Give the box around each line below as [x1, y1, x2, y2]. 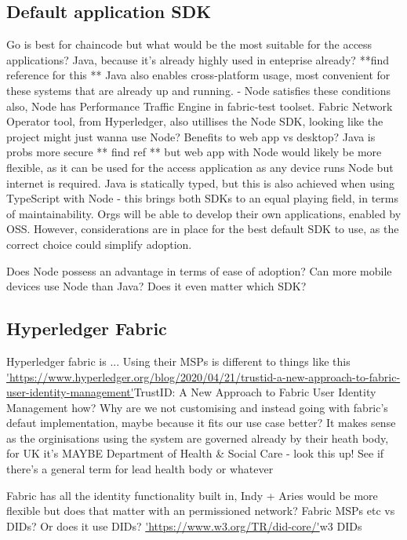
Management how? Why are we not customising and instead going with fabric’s [6, 399, 388, 415]
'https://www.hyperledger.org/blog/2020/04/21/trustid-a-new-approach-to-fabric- [6, 368, 401, 385]
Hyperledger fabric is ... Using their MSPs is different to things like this [6, 352, 351, 369]
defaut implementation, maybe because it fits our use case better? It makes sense [6, 414, 396, 431]
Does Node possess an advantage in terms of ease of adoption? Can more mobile [6, 262, 392, 279]
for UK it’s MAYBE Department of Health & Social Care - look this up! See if [6, 445, 384, 462]
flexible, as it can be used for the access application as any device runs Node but [6, 159, 394, 175]
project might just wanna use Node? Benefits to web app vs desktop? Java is [6, 128, 376, 144]
